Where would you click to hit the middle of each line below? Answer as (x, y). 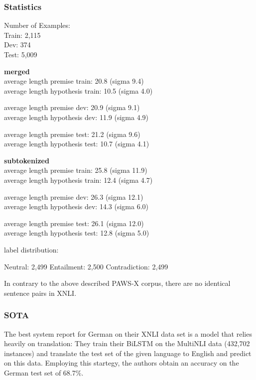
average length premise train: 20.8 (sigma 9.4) (74, 81)
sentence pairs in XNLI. (40, 293)
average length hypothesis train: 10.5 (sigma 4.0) (78, 90)
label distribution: (31, 249)
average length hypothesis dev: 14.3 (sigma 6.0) (76, 206)
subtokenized (27, 160)
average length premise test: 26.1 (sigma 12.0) (74, 223)
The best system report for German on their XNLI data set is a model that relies (128, 333)
